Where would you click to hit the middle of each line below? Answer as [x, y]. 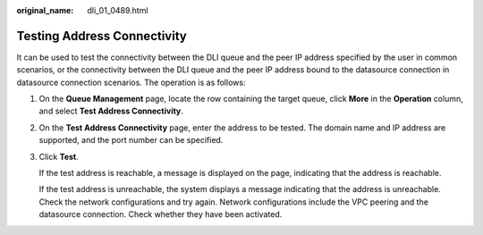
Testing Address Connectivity [102, 36]
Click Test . [59, 156]
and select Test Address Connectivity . [111, 111]
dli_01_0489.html [118, 10]
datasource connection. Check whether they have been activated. [161, 214]
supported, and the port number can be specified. [131, 140]
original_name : [45, 10]
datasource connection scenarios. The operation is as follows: [131, 82]
